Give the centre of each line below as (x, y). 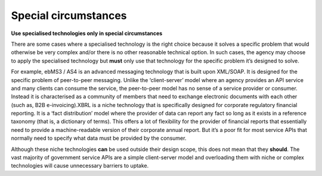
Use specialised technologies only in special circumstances (87, 33)
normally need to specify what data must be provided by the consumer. (99, 138)
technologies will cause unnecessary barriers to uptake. (80, 166)
